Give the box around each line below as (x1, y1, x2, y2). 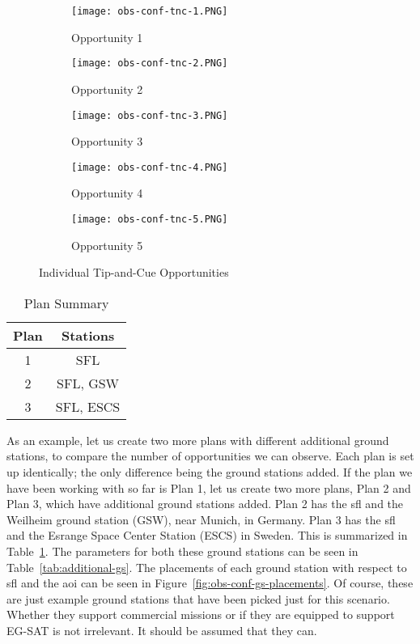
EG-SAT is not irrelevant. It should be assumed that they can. (6, 621, 317, 638)
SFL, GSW (57, 373, 120, 392)
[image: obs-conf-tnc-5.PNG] (71, 214, 228, 225)
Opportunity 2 (71, 80, 143, 97)
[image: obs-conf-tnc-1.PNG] (71, 6, 228, 17)
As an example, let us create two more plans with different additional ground (6, 431, 389, 448)
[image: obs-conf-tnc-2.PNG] (71, 57, 228, 70)
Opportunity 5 (71, 236, 143, 253)
